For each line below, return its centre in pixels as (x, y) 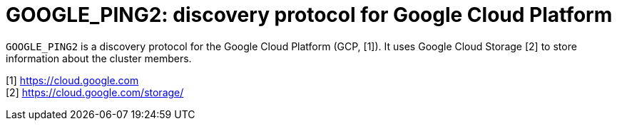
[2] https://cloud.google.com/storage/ (95, 92)
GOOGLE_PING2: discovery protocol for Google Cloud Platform (309, 15)
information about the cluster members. (99, 58)
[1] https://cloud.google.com (72, 80)
